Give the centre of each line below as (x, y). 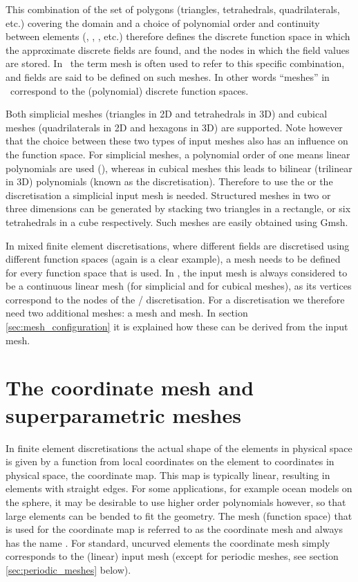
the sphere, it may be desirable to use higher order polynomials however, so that (176, 501)
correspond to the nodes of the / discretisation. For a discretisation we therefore (175, 299)
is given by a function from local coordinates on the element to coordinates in (170, 461)
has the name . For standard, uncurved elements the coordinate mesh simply (168, 542)
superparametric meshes (123, 414)
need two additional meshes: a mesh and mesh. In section (127, 313)
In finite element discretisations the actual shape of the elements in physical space (179, 448)
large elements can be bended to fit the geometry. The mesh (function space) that (179, 515)
